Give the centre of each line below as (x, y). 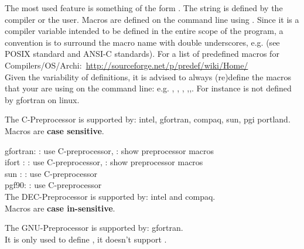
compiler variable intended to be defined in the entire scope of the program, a (144, 31)
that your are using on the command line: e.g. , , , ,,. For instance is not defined (148, 88)
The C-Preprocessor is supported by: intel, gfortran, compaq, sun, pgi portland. (148, 119)
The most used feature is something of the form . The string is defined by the (144, 8)
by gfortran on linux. (42, 99)
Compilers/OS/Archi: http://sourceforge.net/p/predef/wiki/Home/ (127, 65)
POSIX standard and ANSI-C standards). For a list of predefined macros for (142, 54)
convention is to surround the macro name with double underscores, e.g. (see (142, 42)
